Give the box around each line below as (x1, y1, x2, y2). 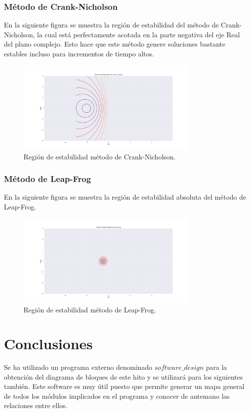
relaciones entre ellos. (4, 400, 68, 411)
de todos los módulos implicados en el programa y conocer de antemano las (4, 390, 230, 401)
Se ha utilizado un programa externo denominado (4, 361, 153, 372)
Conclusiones (4, 334, 93, 354)
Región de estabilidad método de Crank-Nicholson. (23, 152, 176, 162)
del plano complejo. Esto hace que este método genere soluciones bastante (4, 39, 226, 49)
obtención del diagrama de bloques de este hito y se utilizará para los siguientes (4, 371, 243, 382)
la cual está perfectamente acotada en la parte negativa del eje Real (37, 29, 240, 39)
